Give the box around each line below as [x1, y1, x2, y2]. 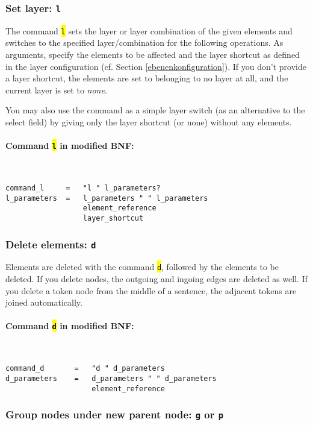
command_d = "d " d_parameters [5, 364, 165, 373]
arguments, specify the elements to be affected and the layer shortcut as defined [5, 48, 300, 61]
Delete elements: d [5, 236, 96, 251]
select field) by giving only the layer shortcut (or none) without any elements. [5, 116, 292, 128]
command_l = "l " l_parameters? [5, 184, 161, 193]
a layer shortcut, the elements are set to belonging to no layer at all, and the [5, 72, 288, 84]
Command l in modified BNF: [5, 139, 134, 152]
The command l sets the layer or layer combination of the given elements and [5, 24, 293, 37]
